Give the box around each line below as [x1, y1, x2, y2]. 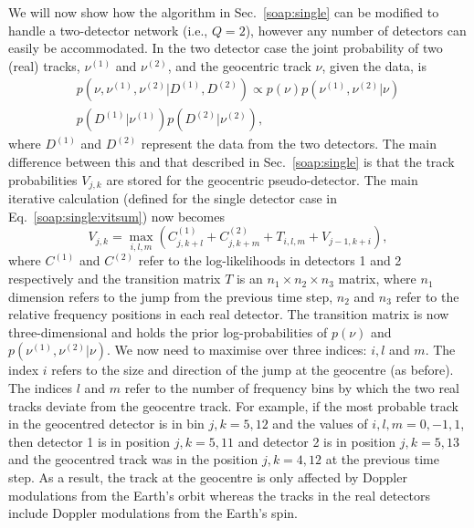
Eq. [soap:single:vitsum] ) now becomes [8, 206, 225, 225]
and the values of [272, 414, 368, 433]
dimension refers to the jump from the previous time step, [8, 286, 333, 305]
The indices [8, 378, 73, 398]
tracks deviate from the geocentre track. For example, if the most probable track [8, 396, 458, 415]
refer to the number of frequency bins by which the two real [124, 378, 459, 398]
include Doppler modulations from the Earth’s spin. [8, 503, 298, 523]
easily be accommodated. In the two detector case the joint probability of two [8, 38, 443, 57]
